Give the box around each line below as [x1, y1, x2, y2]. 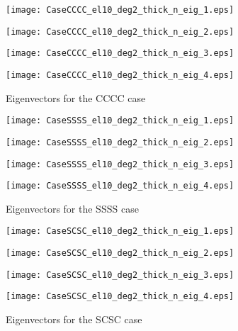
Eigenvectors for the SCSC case [6, 312, 142, 327]
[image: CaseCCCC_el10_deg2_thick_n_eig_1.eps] [6, 5, 234, 15]
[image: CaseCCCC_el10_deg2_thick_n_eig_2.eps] [6, 26, 234, 37]
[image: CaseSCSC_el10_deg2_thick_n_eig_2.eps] [6, 248, 234, 259]
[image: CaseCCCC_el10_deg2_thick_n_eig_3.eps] [6, 48, 234, 59]
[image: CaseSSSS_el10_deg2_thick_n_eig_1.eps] [6, 116, 234, 126]
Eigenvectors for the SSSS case [6, 201, 139, 215]
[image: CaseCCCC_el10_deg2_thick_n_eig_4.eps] [6, 69, 234, 80]
